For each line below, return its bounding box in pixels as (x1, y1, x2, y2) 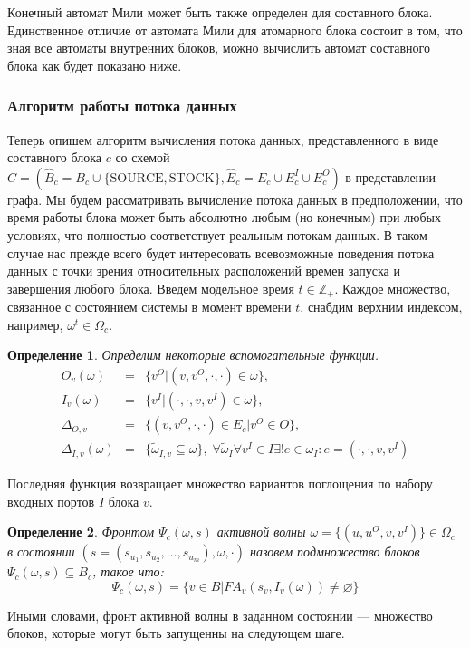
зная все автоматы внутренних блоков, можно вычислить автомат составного (7, 38, 430, 57)
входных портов (7, 491, 95, 510)
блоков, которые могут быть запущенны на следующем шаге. (7, 624, 345, 643)
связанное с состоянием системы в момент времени (7, 297, 292, 316)
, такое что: (91, 562, 164, 581)
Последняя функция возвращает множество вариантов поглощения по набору (7, 474, 433, 493)
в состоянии (7, 542, 75, 561)
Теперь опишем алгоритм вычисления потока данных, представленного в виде (7, 130, 439, 149)
